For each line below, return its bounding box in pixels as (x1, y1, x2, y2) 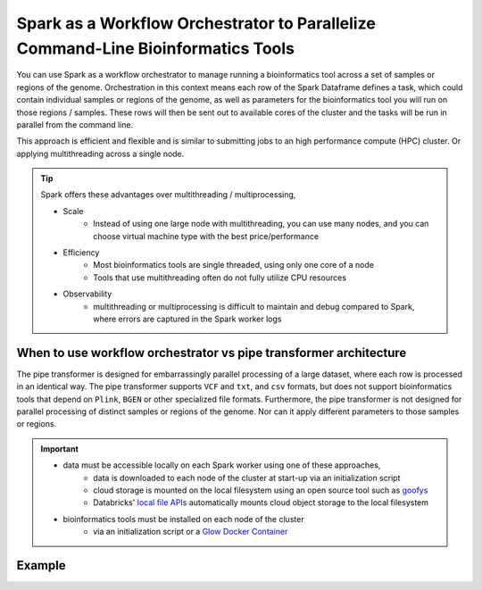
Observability (62, 288, 112, 299)
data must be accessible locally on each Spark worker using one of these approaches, (62, 460, 381, 470)
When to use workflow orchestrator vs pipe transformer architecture (16, 345, 407, 361)
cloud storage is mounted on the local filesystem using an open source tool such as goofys (93, 485, 428, 495)
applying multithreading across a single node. (16, 148, 185, 159)
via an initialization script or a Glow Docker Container (93, 527, 288, 537)
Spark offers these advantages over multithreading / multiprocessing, (40, 189, 296, 200)
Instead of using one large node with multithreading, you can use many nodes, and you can (93, 219, 429, 229)
